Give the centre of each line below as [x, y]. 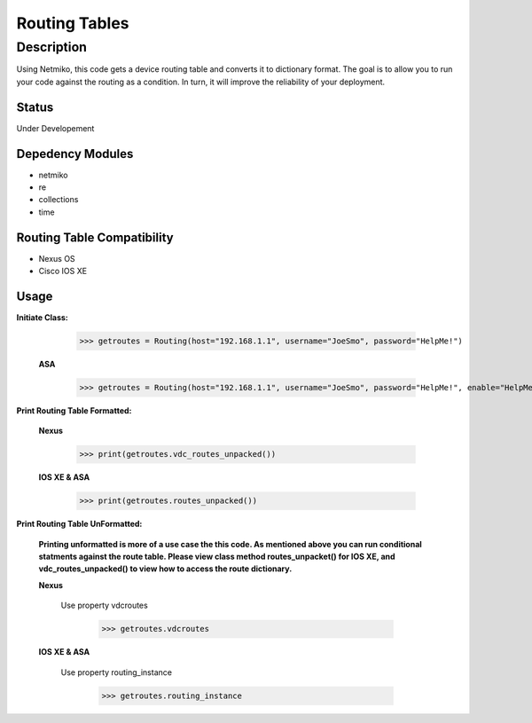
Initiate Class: [42, 317]
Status [35, 107]
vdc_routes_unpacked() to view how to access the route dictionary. [165, 569]
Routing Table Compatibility [95, 237]
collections [59, 200]
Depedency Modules [75, 154]
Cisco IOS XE [63, 271]
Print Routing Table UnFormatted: [79, 524]
